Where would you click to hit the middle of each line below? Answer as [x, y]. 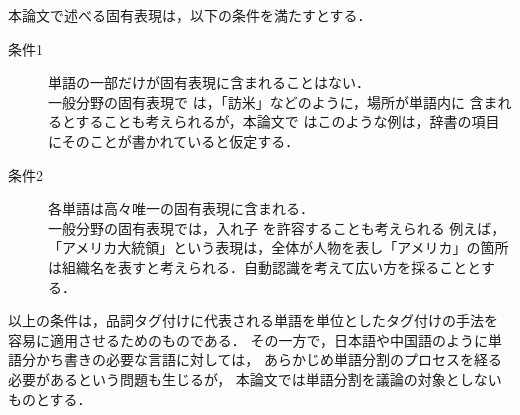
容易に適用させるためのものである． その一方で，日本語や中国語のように [248, 339]
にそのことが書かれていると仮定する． [174, 140]
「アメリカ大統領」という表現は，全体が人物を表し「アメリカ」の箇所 [278, 247]
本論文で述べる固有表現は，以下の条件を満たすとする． [190, 15]
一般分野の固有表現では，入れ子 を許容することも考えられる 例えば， [277, 227]
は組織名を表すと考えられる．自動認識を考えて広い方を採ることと [264, 266]
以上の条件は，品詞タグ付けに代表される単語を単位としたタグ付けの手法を [253, 320]
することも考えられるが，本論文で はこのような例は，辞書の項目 [287, 121]
